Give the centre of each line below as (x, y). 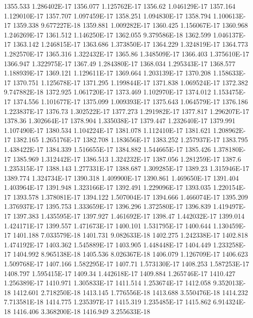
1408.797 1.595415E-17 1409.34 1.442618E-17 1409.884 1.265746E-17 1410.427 (120, 273)
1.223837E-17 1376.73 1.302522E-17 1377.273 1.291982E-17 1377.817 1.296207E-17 (126, 111)
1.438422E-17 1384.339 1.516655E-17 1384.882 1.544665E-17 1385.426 (108, 149)
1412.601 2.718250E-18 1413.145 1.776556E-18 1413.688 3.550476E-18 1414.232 (130, 292)
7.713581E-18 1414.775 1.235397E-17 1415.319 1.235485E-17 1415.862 (108, 302)
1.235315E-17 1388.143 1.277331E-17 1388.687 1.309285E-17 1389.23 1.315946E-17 (126, 168)
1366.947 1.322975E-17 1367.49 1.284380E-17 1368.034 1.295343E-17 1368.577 (120, 63)
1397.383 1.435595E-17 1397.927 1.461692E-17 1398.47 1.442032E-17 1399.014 (129, 216)
